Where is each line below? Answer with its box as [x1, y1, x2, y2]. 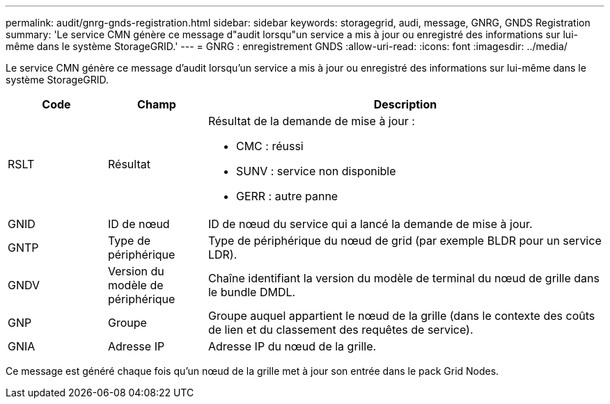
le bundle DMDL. [208, 285, 296, 299]
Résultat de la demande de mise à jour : [208, 114, 415, 128]
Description [373, 97, 437, 111]
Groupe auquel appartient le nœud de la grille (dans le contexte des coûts [208, 309, 595, 323]
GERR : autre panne [235, 189, 338, 203]
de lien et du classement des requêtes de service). [208, 323, 474, 337]
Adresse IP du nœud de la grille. [208, 339, 377, 353]
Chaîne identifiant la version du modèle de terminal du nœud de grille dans [208, 271, 600, 285]
